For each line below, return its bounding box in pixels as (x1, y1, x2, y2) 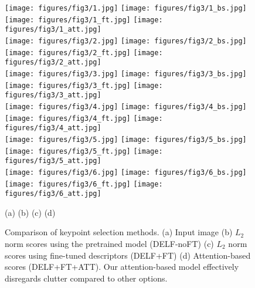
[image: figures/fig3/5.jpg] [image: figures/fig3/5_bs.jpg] (5, 135, 247, 144)
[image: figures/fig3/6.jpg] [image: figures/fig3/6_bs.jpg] (5, 168, 247, 177)
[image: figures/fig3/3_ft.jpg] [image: (5, 81, 163, 90)
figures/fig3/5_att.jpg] (5, 157, 101, 165)
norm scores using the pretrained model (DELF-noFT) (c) (5, 238, 214, 249)
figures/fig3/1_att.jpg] (5, 25, 101, 34)
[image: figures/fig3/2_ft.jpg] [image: (5, 48, 163, 57)
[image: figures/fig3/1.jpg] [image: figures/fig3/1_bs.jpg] (5, 4, 247, 12)
